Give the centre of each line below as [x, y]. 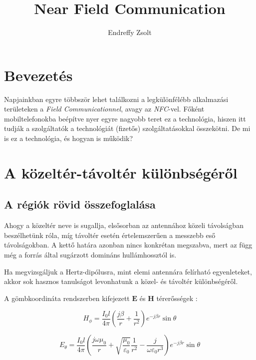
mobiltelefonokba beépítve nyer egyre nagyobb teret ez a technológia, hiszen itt [125, 118]
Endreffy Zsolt [130, 32]
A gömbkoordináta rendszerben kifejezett [67, 298]
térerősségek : [177, 298]
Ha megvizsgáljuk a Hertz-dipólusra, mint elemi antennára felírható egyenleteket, [128, 271]
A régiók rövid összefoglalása [80, 204]
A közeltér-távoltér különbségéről [121, 172]
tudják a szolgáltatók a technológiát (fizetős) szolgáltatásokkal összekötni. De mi [127, 128]
